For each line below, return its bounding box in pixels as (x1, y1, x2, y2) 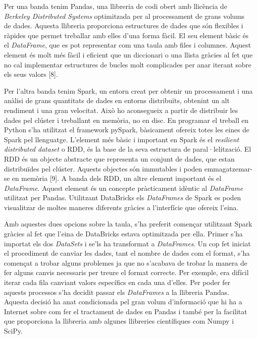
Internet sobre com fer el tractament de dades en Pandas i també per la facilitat (4, 306, 247, 316)
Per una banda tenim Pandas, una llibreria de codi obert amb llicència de (4, 1, 227, 11)
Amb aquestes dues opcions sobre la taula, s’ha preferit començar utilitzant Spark (4, 219, 253, 229)
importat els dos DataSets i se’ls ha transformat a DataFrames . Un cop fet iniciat (4, 238, 251, 248)
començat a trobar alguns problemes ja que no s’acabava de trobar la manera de (4, 257, 248, 268)
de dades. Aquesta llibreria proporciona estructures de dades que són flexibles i (4, 20, 243, 31)
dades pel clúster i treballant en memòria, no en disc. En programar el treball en (4, 114, 249, 125)
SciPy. (4, 326, 23, 336)
